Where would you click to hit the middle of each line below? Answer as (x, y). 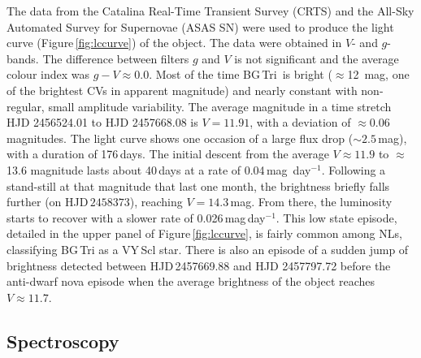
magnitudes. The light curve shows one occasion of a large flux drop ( (180, 138)
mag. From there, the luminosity (311, 202)
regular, (26, 106)
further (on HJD (48, 202)
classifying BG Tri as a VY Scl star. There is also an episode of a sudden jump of (208, 249)
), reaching (156, 202)
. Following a (354, 169)
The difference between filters (116, 58)
